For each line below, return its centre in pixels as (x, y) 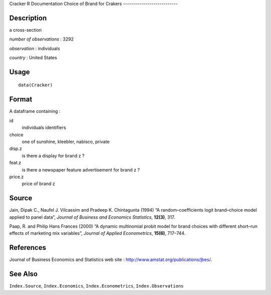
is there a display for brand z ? (53, 156)
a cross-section (26, 30)
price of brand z (38, 184)
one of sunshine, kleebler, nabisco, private (66, 141)
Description (28, 18)
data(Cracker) (35, 85)
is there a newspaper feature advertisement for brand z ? (81, 170)
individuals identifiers (44, 127)
